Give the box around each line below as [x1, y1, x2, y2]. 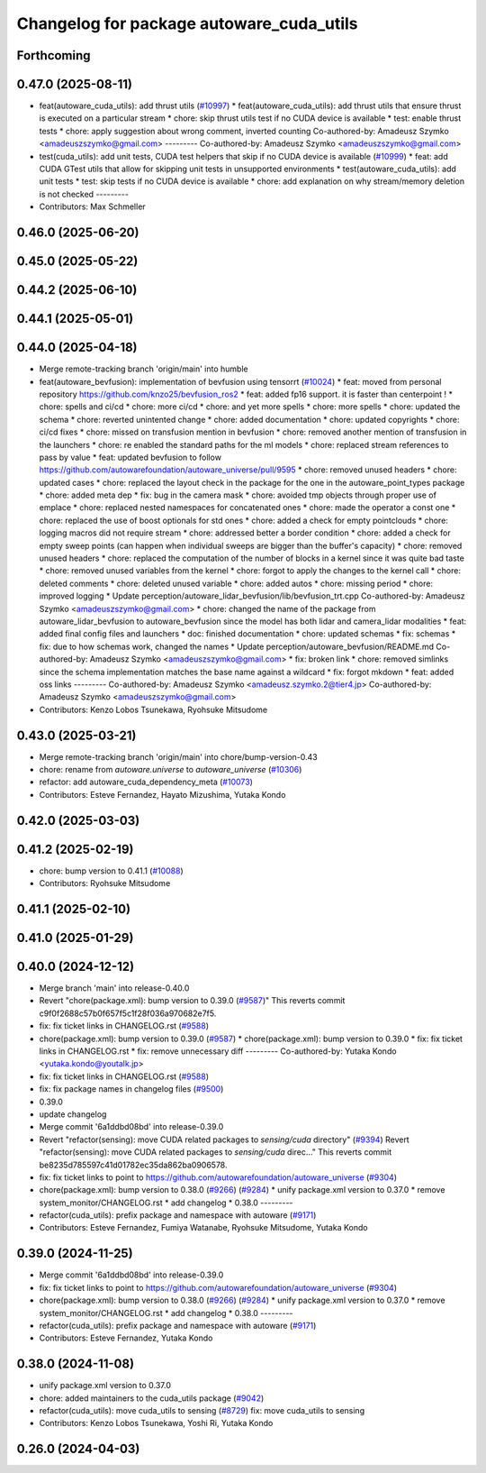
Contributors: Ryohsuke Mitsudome [39, 878, 171, 889]
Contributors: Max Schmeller [39, 201, 146, 212]
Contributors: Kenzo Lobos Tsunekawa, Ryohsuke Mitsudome [39, 704, 268, 715]
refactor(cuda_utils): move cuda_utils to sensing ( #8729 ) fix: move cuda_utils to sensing [39, 1405, 364, 1416]
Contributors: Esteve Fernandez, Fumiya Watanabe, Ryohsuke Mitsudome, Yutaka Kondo [39, 1222, 368, 1233]
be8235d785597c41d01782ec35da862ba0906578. [39, 1159, 228, 1170]
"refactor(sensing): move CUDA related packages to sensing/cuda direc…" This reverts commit [39, 1147, 392, 1157]
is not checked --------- [39, 188, 130, 199]
